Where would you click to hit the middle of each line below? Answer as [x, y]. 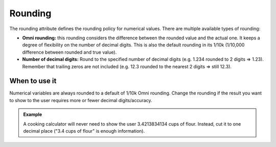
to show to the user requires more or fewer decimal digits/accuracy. [81, 100]
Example [33, 114]
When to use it [33, 81]
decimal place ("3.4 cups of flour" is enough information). [84, 131]
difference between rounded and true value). [70, 52]
